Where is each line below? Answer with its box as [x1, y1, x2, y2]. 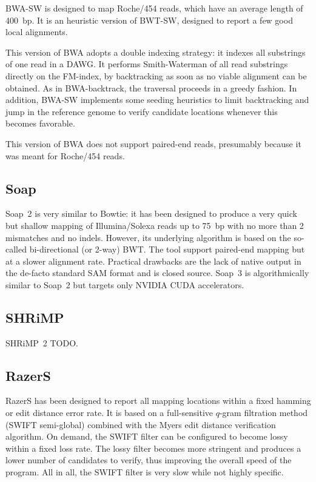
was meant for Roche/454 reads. [5, 149, 125, 162]
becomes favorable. [5, 117, 75, 130]
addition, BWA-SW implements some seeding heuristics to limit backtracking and [5, 93, 309, 106]
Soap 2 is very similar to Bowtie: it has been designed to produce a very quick [5, 207, 297, 220]
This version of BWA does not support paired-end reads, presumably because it [5, 137, 301, 150]
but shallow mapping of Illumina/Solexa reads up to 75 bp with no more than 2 [5, 219, 304, 231]
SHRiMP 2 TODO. [5, 336, 78, 349]
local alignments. [5, 25, 68, 38]
